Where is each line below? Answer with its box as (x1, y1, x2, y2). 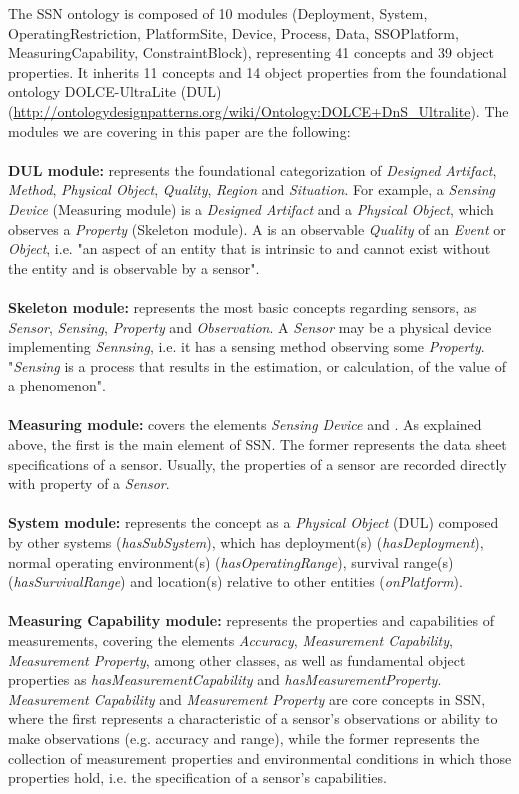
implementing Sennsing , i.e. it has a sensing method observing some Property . (8, 336, 485, 357)
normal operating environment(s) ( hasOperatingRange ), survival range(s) (8, 551, 454, 572)
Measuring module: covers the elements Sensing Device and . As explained (8, 414, 482, 435)
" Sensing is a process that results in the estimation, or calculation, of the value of (8, 355, 506, 376)
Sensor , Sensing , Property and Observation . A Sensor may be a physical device (8, 316, 492, 337)
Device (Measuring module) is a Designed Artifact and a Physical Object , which (8, 198, 494, 219)
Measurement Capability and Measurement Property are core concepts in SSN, (8, 688, 486, 709)
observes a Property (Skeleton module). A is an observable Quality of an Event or (8, 218, 506, 239)
